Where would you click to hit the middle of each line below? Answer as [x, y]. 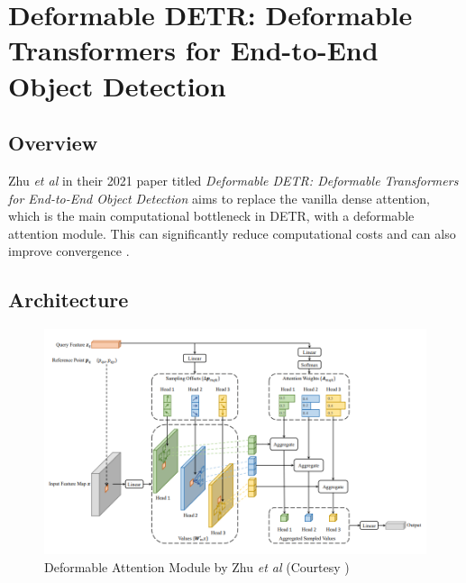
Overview [53, 143]
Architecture [69, 300]
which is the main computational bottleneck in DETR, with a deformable [211, 216]
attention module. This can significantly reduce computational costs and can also [232, 233]
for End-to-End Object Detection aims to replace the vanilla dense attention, [219, 198]
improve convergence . [69, 251]
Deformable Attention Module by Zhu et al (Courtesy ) [197, 566]
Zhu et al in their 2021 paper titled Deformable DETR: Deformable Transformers [233, 180]
